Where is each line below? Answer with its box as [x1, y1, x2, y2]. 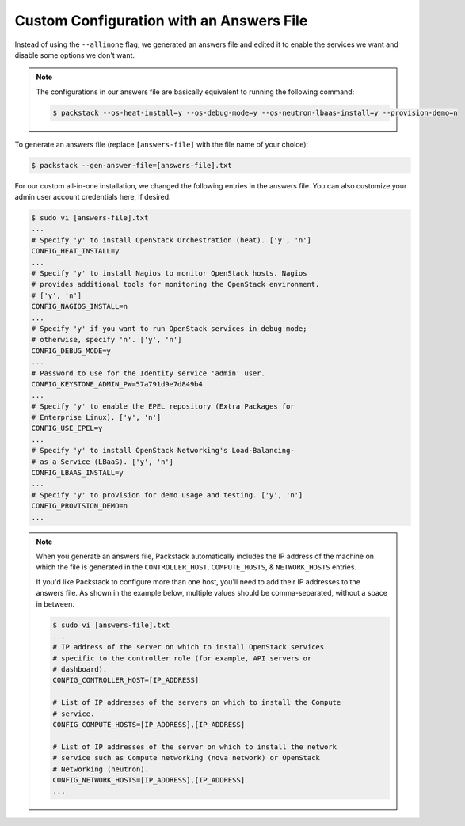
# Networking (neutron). [52, 764, 150, 774]
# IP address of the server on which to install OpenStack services [52, 642, 325, 652]
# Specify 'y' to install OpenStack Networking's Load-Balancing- [31, 446, 295, 455]
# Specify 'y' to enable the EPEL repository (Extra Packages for [31, 402, 295, 411]
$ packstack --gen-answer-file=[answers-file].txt [31, 161, 233, 169]
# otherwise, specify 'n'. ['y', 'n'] [31, 335, 182, 344]
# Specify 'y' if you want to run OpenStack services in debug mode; [31, 324, 307, 333]
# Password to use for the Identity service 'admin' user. [31, 368, 265, 378]
